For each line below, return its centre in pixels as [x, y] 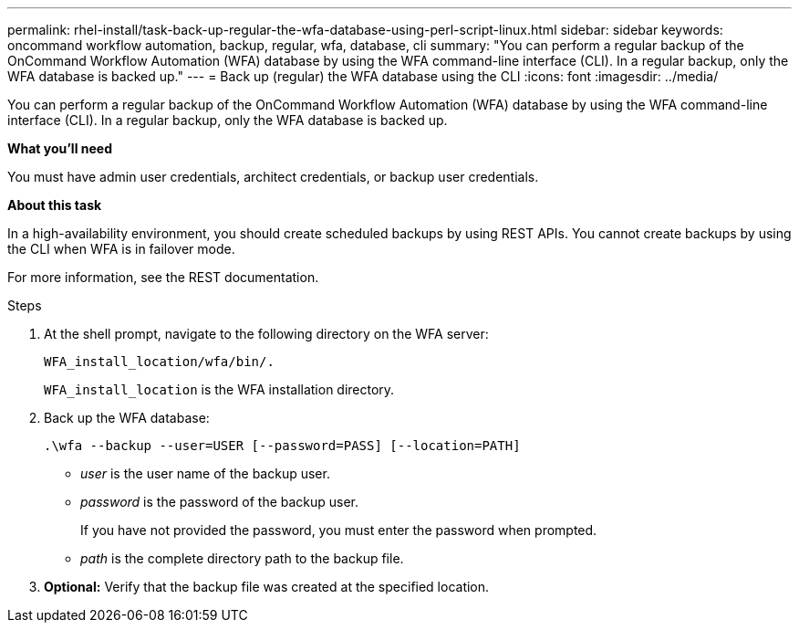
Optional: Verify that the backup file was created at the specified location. [267, 587]
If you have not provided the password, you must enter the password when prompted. [339, 530]
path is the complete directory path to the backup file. [242, 558]
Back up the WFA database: [127, 418]
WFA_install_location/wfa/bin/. [159, 362]
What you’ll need [60, 148]
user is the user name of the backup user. [205, 473]
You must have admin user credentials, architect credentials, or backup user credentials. [273, 177]
